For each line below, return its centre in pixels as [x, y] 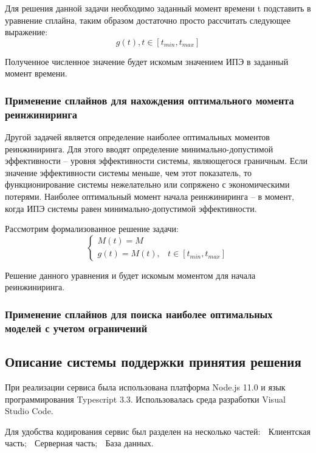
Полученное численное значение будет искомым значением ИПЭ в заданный [147, 61]
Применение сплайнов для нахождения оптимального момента [149, 100]
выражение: [26, 32]
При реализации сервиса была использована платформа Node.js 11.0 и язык [145, 387]
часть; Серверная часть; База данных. [79, 443]
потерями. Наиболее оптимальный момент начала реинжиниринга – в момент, [149, 196]
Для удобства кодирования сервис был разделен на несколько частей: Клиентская [158, 431]
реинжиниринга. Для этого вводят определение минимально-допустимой [139, 148]
